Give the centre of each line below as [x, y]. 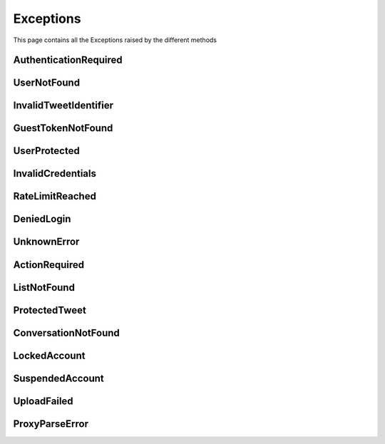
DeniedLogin [42, 219]
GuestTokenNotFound [63, 128]
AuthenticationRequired [68, 60]
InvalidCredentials [55, 174]
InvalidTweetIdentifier [63, 106]
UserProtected [46, 151]
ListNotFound [44, 288]
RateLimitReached [55, 196]
